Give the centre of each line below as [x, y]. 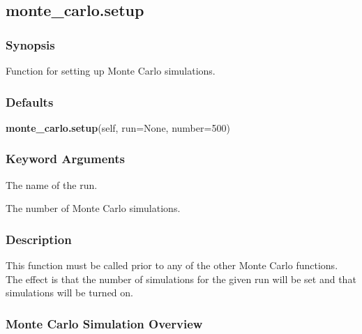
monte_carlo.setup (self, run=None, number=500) [118, 127]
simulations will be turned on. [69, 293]
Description [39, 239]
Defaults [30, 101]
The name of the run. [52, 184]
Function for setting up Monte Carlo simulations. [111, 70]
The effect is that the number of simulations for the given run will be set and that [181, 279]
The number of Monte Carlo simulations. [93, 208]
